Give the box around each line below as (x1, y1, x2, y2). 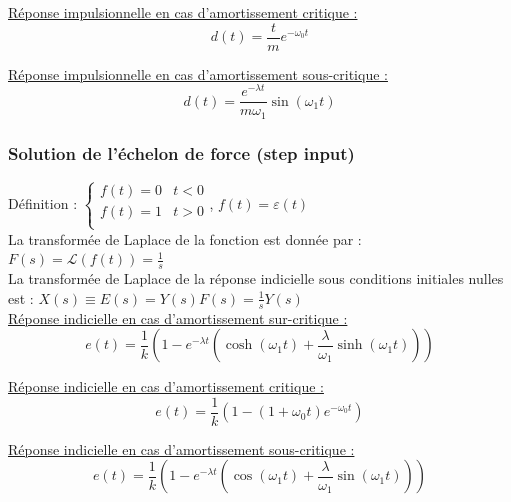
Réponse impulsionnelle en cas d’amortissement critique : (8, 2, 358, 22)
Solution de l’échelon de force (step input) (8, 140, 355, 165)
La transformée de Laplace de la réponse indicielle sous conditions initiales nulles (8, 268, 504, 289)
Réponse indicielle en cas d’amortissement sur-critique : (8, 307, 348, 328)
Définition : (8, 192, 78, 213)
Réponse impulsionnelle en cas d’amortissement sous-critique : (8, 63, 388, 84)
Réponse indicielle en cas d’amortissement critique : (8, 376, 324, 397)
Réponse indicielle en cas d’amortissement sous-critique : (8, 438, 355, 459)
